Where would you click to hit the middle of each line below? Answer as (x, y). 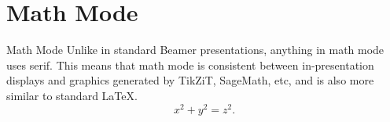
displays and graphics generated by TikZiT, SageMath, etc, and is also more (190, 80)
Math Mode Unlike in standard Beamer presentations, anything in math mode (195, 50)
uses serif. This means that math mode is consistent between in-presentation (190, 65)
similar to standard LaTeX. (72, 95)
